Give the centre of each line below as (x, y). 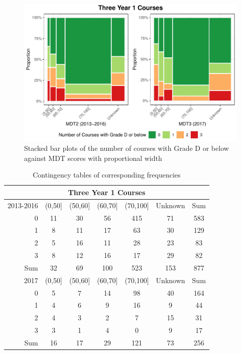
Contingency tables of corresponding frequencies (107, 175)
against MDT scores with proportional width (93, 158)
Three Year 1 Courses (107, 192)
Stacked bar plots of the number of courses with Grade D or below (127, 148)
